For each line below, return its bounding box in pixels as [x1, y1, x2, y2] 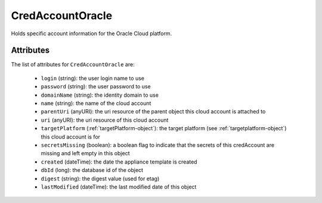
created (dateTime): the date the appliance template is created [41, 158, 197, 165]
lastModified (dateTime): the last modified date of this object [41, 183, 197, 190]
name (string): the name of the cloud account [41, 100, 151, 107]
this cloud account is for [41, 133, 101, 140]
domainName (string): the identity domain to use [41, 91, 159, 99]
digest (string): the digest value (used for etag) [41, 175, 160, 182]
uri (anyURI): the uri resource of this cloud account [41, 116, 169, 124]
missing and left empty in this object [41, 150, 130, 157]
